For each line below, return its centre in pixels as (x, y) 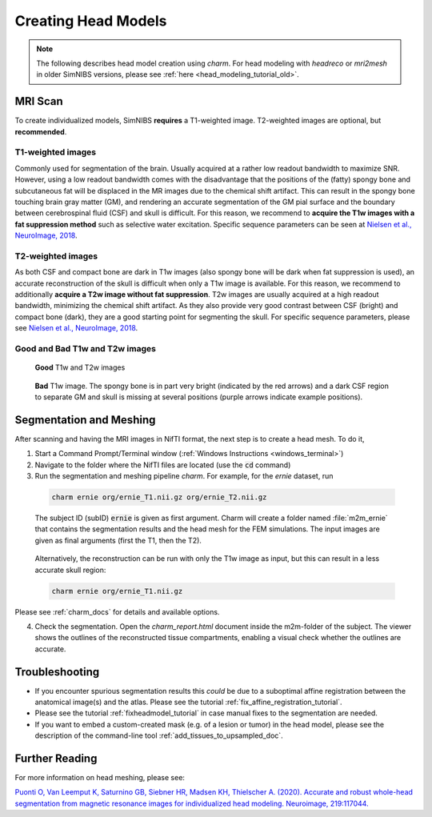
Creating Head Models (91, 21)
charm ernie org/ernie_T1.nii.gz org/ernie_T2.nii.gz (159, 497)
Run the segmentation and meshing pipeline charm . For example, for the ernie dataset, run (184, 476)
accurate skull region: (70, 570)
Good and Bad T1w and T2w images (85, 348)
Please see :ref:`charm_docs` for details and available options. (117, 611)
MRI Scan (39, 101)
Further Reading (56, 758)
